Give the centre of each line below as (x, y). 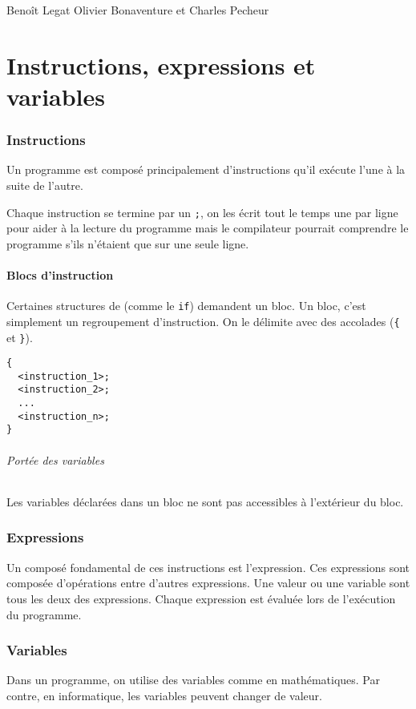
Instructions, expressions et (161, 64)
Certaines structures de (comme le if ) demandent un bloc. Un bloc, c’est (186, 306)
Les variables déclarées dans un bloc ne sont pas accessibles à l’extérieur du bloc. (205, 501)
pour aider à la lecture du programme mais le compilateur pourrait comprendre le (208, 228)
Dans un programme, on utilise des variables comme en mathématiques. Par (194, 680)
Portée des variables (55, 459)
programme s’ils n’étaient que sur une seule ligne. (128, 243)
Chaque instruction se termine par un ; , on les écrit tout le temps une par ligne (202, 212)
